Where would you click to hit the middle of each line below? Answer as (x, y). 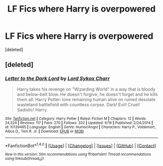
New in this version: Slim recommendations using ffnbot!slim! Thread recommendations (78, 154)
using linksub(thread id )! (24, 159)
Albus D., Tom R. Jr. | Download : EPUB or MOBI (44, 131)
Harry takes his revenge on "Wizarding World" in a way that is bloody (86, 89)
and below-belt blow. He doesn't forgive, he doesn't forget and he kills (87, 94)
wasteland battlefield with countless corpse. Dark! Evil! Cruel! (78, 105)
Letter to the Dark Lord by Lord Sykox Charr (57, 78)
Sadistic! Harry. (32, 109)
